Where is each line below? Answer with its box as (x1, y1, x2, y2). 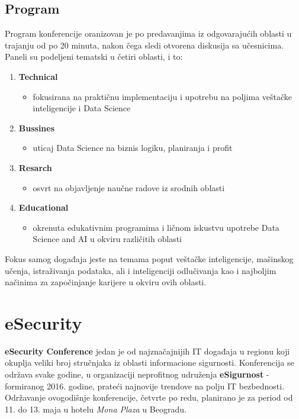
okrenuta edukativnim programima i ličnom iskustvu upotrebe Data (33, 221, 279, 233)
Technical (18, 70, 58, 82)
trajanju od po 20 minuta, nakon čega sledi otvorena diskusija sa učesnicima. (5, 38, 284, 51)
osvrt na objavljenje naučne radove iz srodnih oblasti (33, 181, 225, 194)
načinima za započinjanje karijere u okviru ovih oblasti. (5, 276, 207, 288)
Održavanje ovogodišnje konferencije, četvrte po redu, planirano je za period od (5, 391, 293, 404)
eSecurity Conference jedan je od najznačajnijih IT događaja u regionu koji (5, 344, 290, 357)
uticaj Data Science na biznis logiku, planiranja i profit (33, 141, 233, 154)
